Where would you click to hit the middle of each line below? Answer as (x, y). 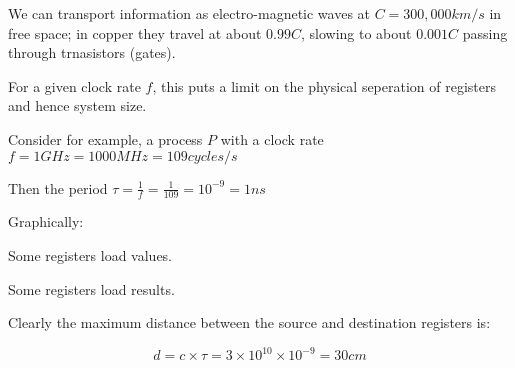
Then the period (58, 187)
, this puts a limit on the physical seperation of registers (324, 85)
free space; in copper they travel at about (135, 32)
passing (485, 32)
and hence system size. (77, 105)
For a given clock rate (74, 85)
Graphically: (46, 221)
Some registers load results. (91, 288)
